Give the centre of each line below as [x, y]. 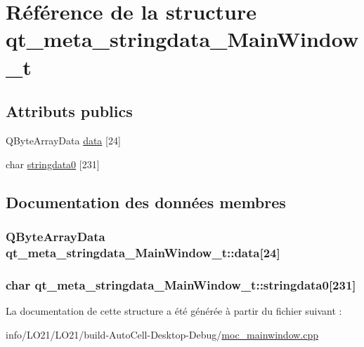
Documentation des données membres [146, 202]
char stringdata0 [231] [53, 164]
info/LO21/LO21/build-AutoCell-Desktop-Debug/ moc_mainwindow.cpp [162, 334]
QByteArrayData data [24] [63, 140]
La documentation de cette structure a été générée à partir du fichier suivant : [174, 310]
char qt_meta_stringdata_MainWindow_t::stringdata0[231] [181, 284]
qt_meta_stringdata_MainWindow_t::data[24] [143, 252]
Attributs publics [69, 111]
